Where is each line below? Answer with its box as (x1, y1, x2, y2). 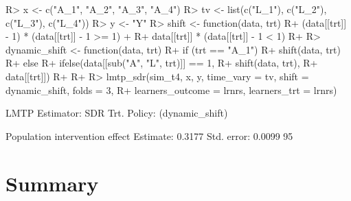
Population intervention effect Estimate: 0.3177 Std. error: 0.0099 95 (5, 128, 293, 143)
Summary (5, 169, 99, 197)
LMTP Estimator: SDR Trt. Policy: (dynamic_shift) (5, 106, 228, 120)
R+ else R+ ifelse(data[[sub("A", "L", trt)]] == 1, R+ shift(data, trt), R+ (5, 56, 318, 70)
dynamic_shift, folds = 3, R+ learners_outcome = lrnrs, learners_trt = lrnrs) (5, 82, 337, 97)
